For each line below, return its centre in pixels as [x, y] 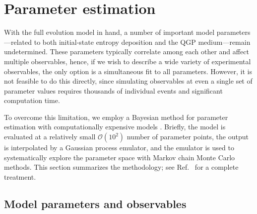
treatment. [20, 176]
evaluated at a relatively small [50, 137]
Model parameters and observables [95, 203]
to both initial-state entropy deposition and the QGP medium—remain [142, 42]
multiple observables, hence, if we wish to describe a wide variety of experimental [128, 61]
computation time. [32, 100]
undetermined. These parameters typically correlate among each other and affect [127, 52]
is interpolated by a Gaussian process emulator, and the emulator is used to [119, 148]
